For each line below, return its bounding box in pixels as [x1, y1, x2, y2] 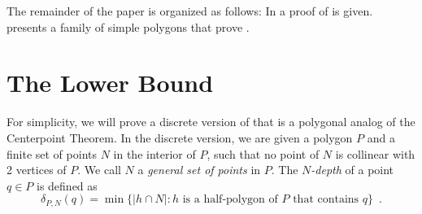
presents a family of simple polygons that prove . [7, 18, 250, 35]
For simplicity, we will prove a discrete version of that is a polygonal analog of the [7, 113, 415, 130]
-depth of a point [311, 161, 394, 178]
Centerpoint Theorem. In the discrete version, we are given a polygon [7, 129, 353, 146]
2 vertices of [7, 161, 67, 178]
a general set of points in [137, 161, 261, 178]
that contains [293, 194, 359, 206]
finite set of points [7, 145, 97, 162]
